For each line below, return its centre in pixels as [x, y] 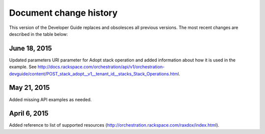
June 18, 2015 [31, 48]
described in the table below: [39, 34]
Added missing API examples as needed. [50, 99]
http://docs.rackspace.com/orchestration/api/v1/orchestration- [101, 67]
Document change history [63, 13]
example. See [23, 67]
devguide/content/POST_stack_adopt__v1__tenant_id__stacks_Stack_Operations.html [94, 74]
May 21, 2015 [29, 88]
